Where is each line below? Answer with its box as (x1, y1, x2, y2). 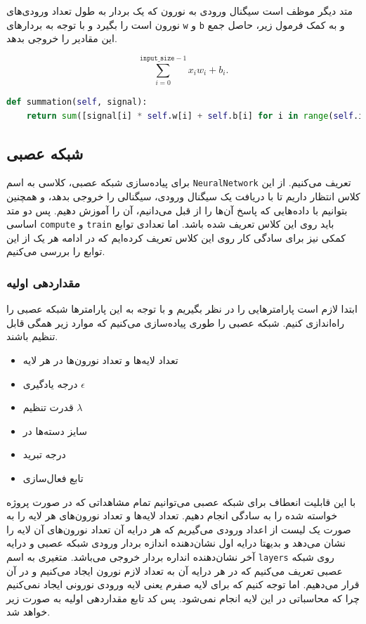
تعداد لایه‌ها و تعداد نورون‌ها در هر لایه (22, 353, 178, 368)
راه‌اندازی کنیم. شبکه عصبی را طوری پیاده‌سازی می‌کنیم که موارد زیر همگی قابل (6, 315, 345, 330)
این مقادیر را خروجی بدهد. (6, 31, 117, 46)
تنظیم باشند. (6, 329, 58, 344)
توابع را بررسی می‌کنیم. (6, 244, 105, 259)
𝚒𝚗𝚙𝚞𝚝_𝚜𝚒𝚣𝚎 (139, 54, 175, 62)
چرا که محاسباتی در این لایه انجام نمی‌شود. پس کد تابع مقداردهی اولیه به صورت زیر (6, 590, 360, 605)
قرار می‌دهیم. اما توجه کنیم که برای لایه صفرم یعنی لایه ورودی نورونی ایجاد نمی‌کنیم (6, 577, 360, 592)
